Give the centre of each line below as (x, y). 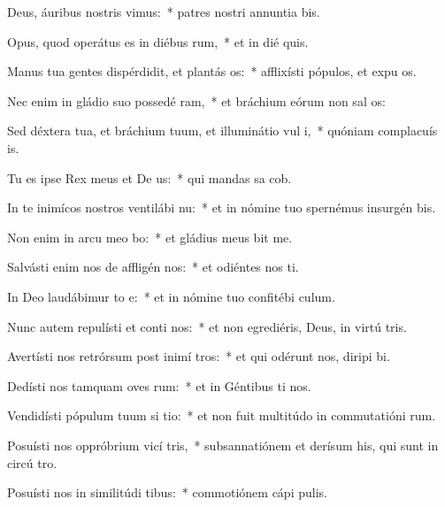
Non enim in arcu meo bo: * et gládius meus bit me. (150, 237)
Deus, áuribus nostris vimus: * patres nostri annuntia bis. (164, 12)
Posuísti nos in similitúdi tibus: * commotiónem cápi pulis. (167, 492)
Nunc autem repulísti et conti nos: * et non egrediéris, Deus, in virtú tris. (207, 326)
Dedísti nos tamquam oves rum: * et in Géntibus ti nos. (159, 385)
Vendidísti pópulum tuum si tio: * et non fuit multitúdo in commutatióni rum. (222, 415)
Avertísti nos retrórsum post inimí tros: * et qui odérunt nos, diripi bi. (199, 356)
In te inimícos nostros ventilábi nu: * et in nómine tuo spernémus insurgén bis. (222, 207)
